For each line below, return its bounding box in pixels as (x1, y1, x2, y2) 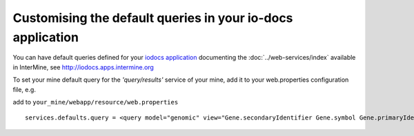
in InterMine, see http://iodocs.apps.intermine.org (12, 63, 155, 71)
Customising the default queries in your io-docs (12, 10, 293, 25)
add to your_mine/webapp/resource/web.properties (12, 98, 179, 106)
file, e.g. (12, 85, 36, 93)
